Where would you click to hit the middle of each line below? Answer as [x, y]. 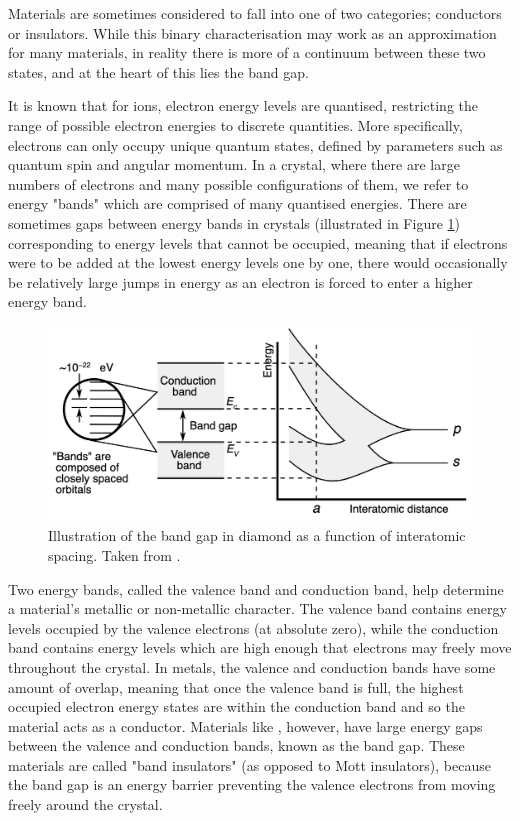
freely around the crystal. [85, 804]
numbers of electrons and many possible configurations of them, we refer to [238, 183]
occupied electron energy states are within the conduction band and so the [236, 706]
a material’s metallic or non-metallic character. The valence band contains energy [257, 608]
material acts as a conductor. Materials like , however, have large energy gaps [245, 725]
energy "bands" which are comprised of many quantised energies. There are [237, 203]
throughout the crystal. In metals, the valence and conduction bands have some [252, 666]
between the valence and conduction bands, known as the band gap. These [236, 745]
